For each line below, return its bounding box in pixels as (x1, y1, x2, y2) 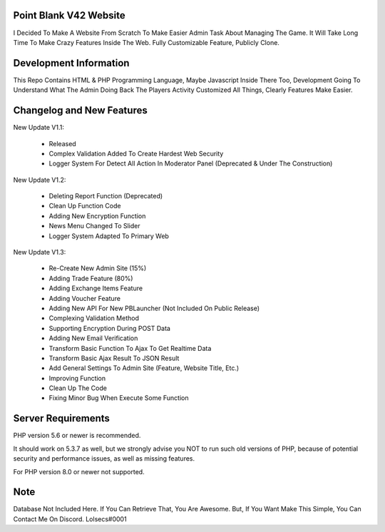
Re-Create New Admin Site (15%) (48, 264, 147, 272)
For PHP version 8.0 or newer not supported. (13, 467, 145, 476)
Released (48, 139, 76, 148)
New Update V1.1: (13, 123, 64, 132)
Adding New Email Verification (48, 334, 138, 342)
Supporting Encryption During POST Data (48, 324, 171, 332)
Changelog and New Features (13, 104, 148, 117)
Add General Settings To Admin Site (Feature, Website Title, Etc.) (48, 364, 240, 372)
